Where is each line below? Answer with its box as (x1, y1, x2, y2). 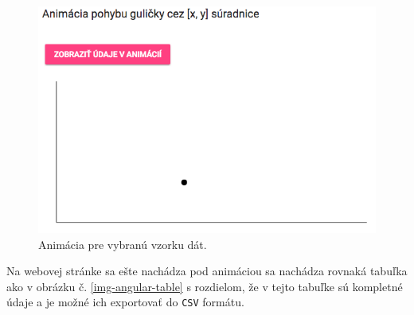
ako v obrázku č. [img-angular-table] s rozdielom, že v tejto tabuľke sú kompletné (6, 278, 403, 294)
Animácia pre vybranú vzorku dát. (38, 235, 207, 252)
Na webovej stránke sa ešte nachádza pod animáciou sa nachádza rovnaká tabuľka (6, 262, 408, 279)
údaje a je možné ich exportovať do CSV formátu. (6, 294, 244, 310)
